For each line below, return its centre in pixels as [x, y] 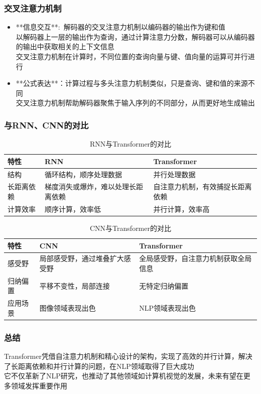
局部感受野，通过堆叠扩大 [82, 258]
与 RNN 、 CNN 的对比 [46, 125]
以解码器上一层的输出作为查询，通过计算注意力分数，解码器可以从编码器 [135, 36]
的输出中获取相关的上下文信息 [65, 46]
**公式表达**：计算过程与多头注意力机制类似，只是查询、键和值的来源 [132, 83]
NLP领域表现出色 [168, 308]
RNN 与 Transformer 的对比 [130, 144]
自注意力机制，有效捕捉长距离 [203, 186]
